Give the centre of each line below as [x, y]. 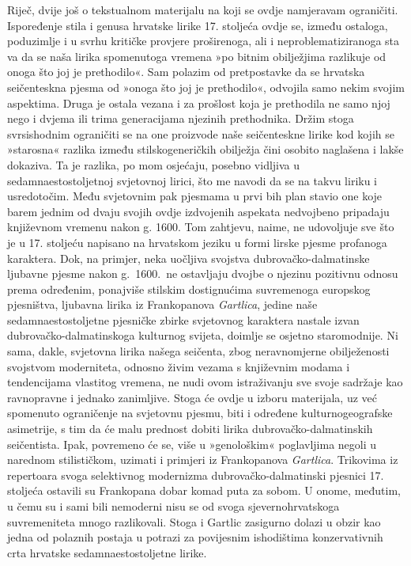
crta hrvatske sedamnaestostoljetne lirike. [107, 552]
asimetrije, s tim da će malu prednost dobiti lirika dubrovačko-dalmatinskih [190, 429]
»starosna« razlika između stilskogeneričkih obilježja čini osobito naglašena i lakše [205, 149]
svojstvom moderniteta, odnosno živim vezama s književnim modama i [179, 366]
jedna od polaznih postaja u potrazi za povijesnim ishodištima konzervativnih [195, 537]
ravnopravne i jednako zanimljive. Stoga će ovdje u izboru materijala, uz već [192, 397]
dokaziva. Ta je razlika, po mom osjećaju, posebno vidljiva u [154, 164]
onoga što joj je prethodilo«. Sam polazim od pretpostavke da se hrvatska [186, 72]
